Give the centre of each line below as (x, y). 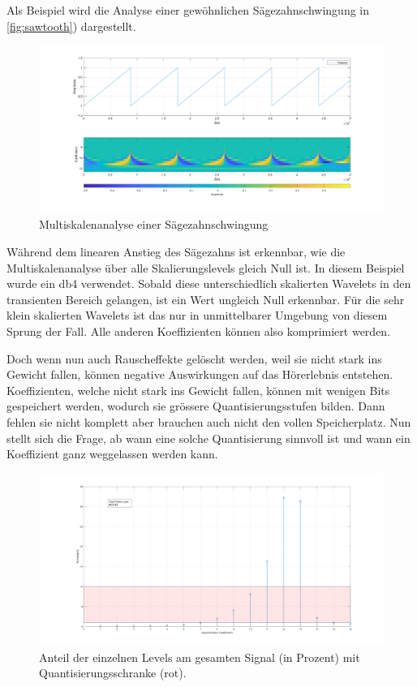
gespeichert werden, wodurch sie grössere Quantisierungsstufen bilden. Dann (196, 406)
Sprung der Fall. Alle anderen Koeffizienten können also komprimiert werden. (199, 331)
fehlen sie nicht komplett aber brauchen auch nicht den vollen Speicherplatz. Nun (209, 421)
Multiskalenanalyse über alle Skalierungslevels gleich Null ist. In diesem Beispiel (206, 267)
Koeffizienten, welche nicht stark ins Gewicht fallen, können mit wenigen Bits (198, 390)
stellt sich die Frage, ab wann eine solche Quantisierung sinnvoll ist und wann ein (208, 438)
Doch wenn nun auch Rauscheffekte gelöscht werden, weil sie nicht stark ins (194, 358)
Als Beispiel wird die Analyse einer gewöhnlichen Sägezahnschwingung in (188, 10)
